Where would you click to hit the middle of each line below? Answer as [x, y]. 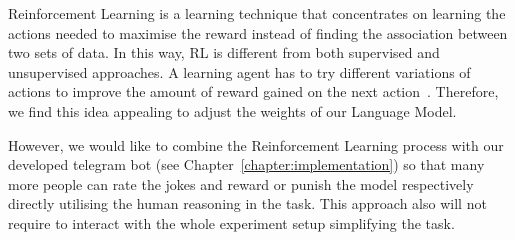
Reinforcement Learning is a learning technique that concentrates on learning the [257, 13]
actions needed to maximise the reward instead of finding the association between [258, 32]
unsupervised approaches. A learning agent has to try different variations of [239, 71]
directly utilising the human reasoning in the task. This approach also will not [247, 203]
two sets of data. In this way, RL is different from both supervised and [224, 52]
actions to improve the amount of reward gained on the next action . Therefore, [253, 91]
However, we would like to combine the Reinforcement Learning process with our [256, 144]
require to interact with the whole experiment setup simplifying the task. [231, 222]
